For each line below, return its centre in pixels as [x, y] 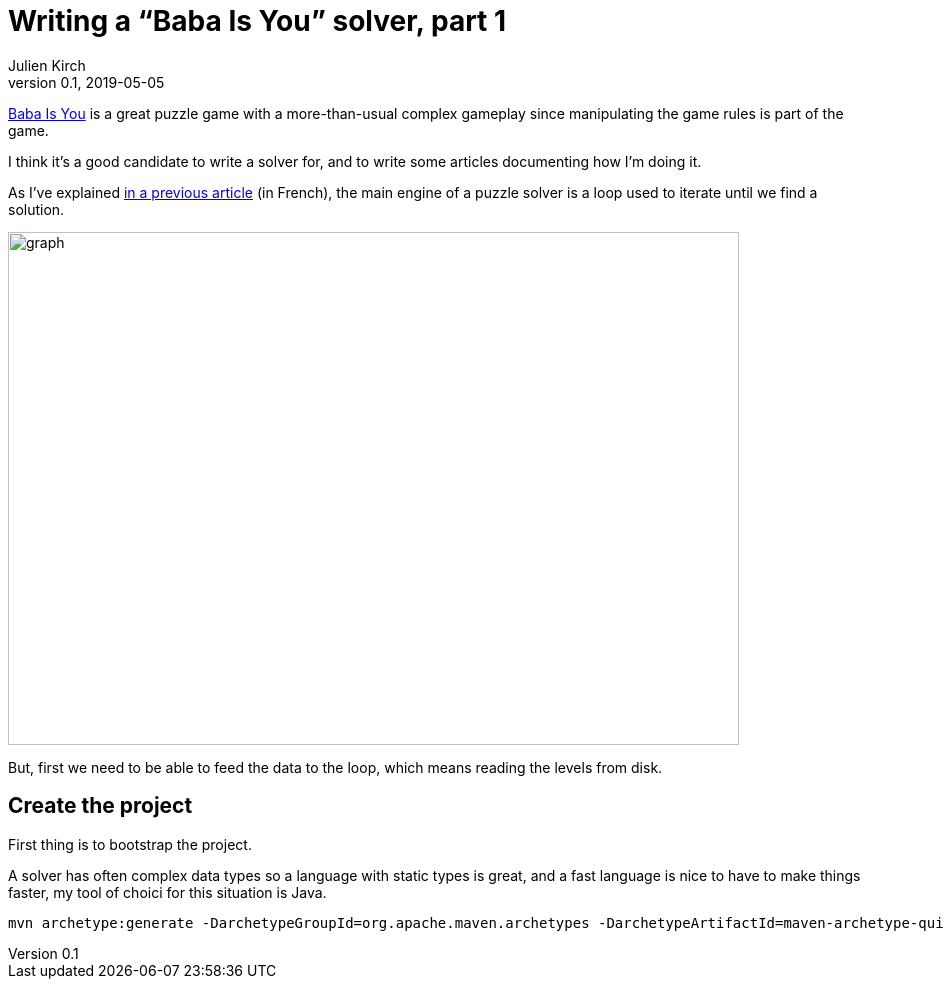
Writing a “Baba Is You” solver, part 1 [257, 21]
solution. [36, 209]
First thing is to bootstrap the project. [130, 844]
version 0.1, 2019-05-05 [86, 82]
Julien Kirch [47, 65]
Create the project [100, 806]
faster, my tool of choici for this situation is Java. [167, 892]
